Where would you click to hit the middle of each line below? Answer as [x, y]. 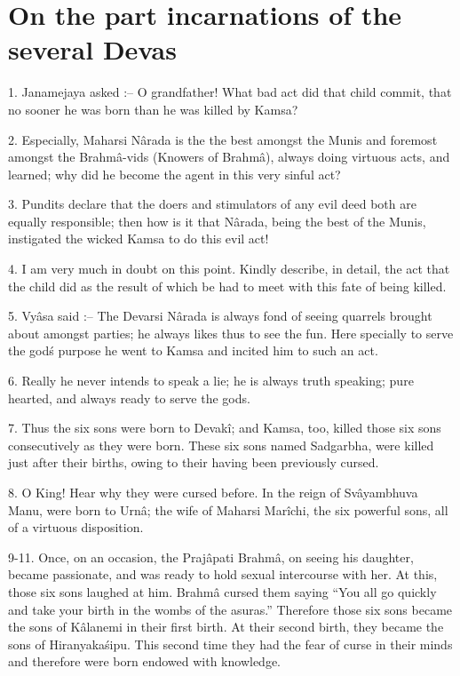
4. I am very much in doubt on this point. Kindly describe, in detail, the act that [229, 269]
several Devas [92, 49]
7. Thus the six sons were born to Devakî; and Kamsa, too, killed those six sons [225, 428]
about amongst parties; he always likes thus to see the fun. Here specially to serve [231, 333]
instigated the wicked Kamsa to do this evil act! [139, 239]
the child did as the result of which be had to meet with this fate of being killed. [227, 286]
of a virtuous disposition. [76, 527]
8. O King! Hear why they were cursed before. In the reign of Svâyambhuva [213, 492]
